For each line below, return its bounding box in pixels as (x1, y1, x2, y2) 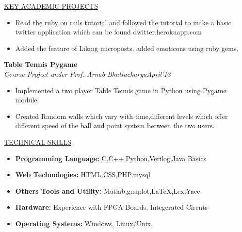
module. (15, 95, 39, 105)
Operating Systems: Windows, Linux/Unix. (15, 218, 153, 228)
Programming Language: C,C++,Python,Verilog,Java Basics (15, 153, 206, 163)
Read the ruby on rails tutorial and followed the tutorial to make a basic (15, 17, 231, 27)
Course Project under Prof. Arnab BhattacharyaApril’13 (4, 68, 171, 79)
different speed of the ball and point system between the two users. (15, 120, 215, 131)
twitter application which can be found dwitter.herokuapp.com (15, 27, 202, 37)
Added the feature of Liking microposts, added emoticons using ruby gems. (15, 43, 239, 53)
